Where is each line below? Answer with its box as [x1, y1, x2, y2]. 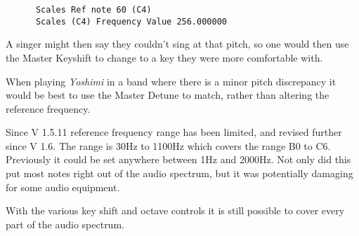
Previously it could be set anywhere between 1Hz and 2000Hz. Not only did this [6, 152, 351, 167]
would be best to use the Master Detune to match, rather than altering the [6, 88, 329, 102]
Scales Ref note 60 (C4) [35, 5, 152, 15]
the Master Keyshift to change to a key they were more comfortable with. [6, 50, 323, 64]
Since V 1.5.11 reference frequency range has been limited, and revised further [6, 125, 342, 139]
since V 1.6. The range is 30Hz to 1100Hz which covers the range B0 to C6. [6, 138, 331, 153]
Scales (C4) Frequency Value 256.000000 [35, 16, 227, 27]
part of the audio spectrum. [6, 216, 124, 231]
